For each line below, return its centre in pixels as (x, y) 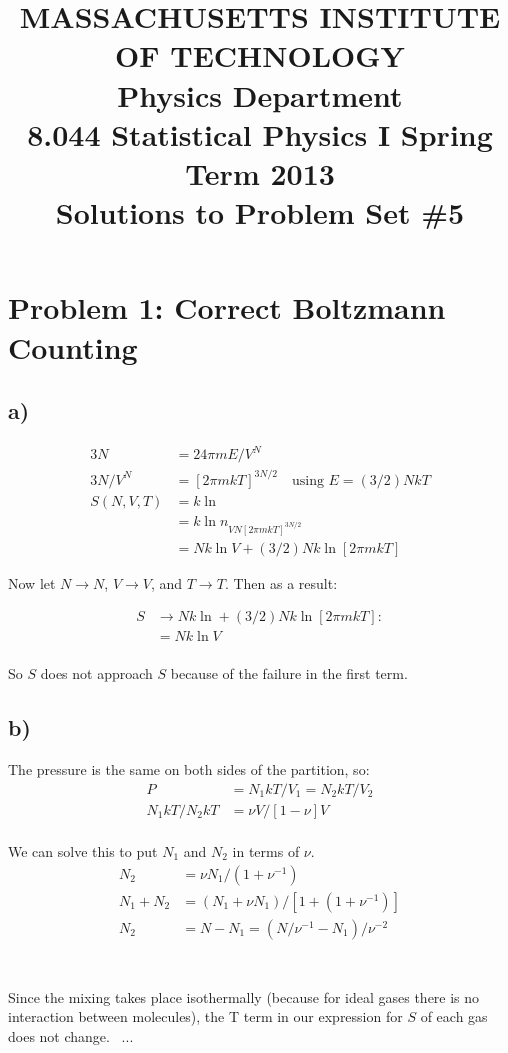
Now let (32, 582)
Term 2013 (260, 172)
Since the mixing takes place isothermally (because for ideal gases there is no (244, 996)
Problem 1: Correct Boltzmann (227, 307)
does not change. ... (71, 1036)
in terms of (266, 850)
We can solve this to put (83, 850)
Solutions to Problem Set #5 (260, 212)
